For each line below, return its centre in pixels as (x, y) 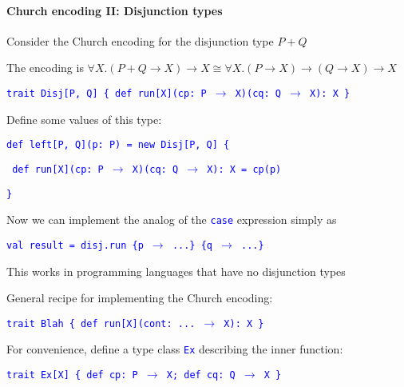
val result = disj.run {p (75, 245)
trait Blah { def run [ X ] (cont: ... (101, 323)
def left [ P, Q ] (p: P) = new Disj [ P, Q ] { (118, 145)
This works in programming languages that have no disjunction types (176, 271)
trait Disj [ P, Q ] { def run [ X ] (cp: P (107, 93)
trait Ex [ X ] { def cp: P (72, 375)
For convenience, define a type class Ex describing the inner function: (175, 349)
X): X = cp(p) (244, 169)
